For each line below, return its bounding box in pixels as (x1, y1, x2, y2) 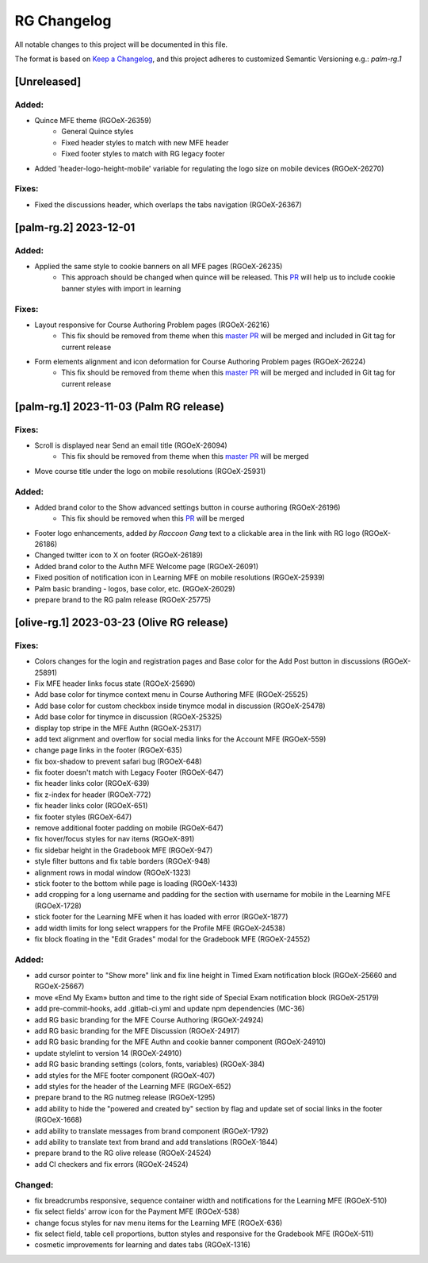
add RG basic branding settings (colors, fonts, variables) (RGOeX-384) (34, 1060, 266, 1069)
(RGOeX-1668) (34, 1115, 82, 1125)
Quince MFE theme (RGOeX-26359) (34, 116, 152, 125)
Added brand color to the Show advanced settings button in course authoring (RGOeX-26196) (34, 503, 341, 512)
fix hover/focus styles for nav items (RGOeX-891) (34, 834, 195, 844)
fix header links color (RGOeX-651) (34, 801, 148, 811)
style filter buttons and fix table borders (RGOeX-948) (34, 857, 211, 866)
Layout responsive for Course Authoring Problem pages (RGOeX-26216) (34, 320, 270, 329)
